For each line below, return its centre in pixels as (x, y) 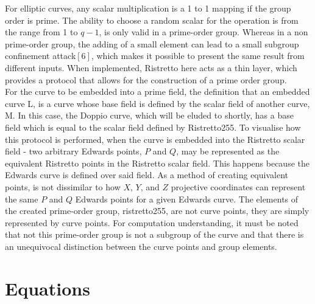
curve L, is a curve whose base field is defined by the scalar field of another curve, (157, 103)
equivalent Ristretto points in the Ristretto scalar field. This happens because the (157, 163)
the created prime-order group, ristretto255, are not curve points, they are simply (157, 211)
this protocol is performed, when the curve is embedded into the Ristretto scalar (155, 139)
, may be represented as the (228, 151)
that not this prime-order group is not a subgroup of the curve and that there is (154, 234)
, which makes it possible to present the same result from (198, 56)
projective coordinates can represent (238, 186)
